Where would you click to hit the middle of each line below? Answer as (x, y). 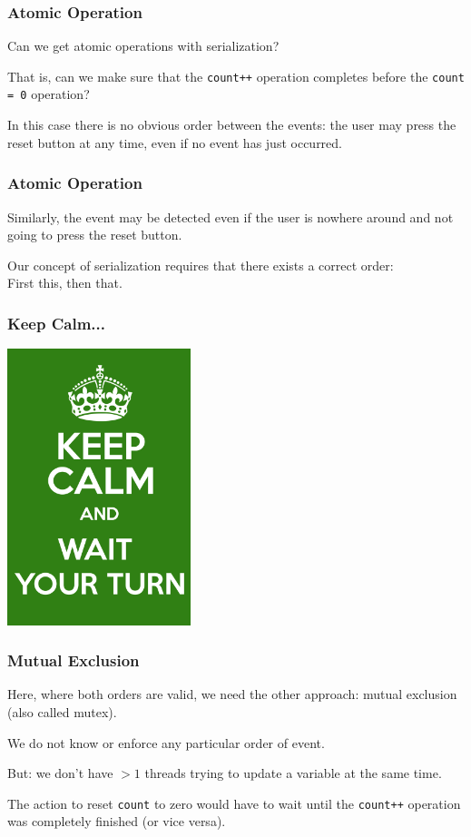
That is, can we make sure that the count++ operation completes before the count (236, 76)
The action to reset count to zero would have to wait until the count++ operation (234, 803)
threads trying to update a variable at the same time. (293, 773)
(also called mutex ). (62, 712)
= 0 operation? (49, 94)
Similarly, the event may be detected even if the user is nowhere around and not (231, 217)
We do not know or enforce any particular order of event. (166, 742)
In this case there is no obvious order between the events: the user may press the (232, 125)
